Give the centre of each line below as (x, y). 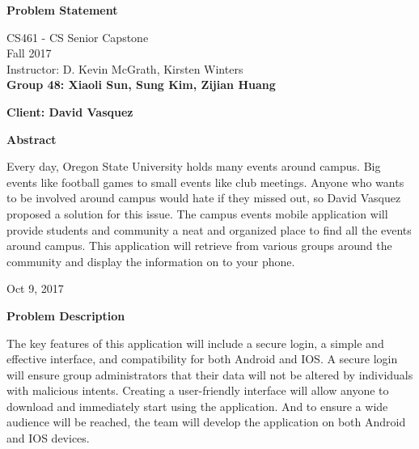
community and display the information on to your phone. (151, 261)
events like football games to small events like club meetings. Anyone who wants (205, 182)
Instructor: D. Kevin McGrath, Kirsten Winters (125, 68)
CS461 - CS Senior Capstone (78, 37)
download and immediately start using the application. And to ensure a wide (197, 406)
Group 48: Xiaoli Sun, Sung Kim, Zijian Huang (141, 85)
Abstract (32, 139)
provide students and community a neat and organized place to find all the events (209, 229)
